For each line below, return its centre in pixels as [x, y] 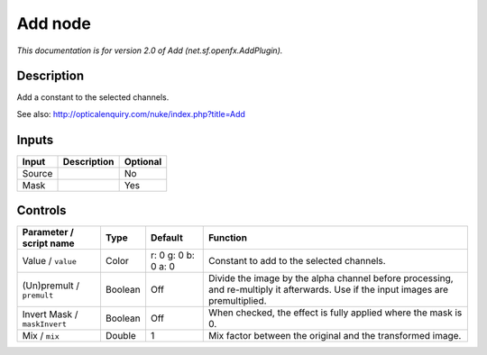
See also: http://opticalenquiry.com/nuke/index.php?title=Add [131, 114]
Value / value [49, 261]
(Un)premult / [51, 286]
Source [37, 173]
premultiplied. [237, 301]
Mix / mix [41, 336]
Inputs [35, 140]
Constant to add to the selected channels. [297, 261]
